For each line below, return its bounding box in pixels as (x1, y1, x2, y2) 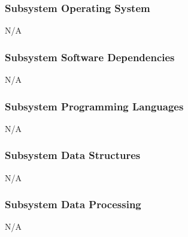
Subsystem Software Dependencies (5, 49, 175, 64)
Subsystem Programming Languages (5, 98, 184, 113)
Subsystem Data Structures (5, 148, 141, 163)
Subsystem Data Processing (5, 197, 141, 212)
